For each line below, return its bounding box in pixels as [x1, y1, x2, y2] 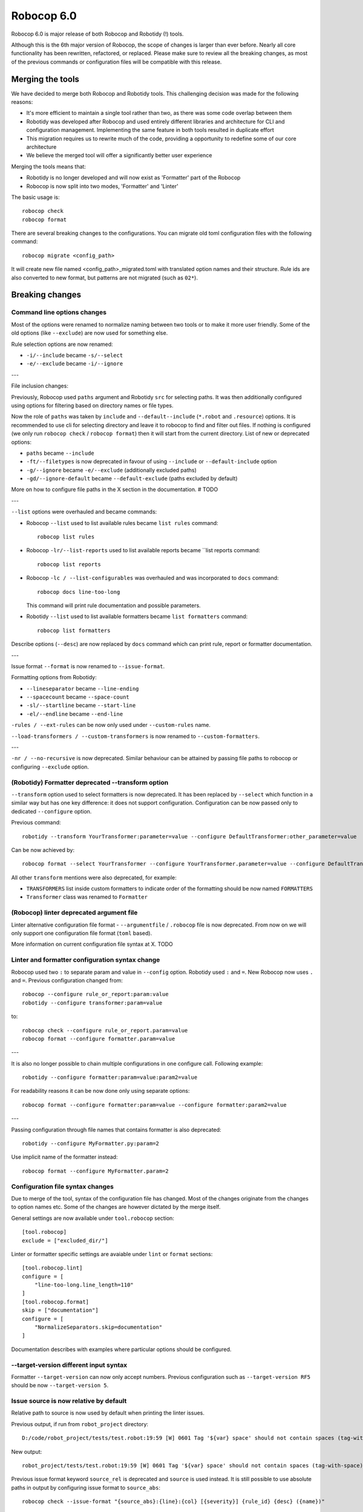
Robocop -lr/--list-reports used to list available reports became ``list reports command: [26, 547, 260, 554]
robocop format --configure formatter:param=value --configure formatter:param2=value [22, 1101, 287, 1108]
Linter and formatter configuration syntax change [11, 956, 160, 964]
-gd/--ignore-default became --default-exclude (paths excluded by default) [26, 475, 238, 482]
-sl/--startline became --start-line [26, 702, 136, 709]
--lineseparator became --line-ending [26, 685, 139, 692]
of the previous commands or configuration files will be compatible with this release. [11, 58, 222, 65]
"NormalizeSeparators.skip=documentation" [34, 1324, 163, 1331]
